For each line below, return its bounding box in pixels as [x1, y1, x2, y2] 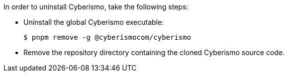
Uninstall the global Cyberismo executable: [23, 18, 164, 26]
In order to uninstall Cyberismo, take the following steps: [3, 2, 189, 11]
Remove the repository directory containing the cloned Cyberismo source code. [23, 48, 285, 57]
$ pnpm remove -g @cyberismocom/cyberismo [23, 33, 192, 41]
